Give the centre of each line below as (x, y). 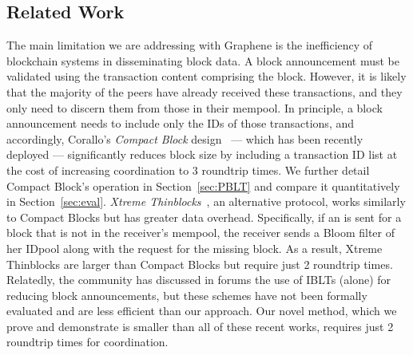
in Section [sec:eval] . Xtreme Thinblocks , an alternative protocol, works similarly (206, 201)
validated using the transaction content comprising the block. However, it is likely (206, 76)
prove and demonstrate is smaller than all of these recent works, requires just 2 (200, 326)
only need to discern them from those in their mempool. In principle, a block (195, 107)
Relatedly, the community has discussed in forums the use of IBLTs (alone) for (199, 280)
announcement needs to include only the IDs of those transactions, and (181, 123)
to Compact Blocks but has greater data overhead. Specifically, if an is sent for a (204, 217)
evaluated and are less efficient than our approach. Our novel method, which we (202, 311)
